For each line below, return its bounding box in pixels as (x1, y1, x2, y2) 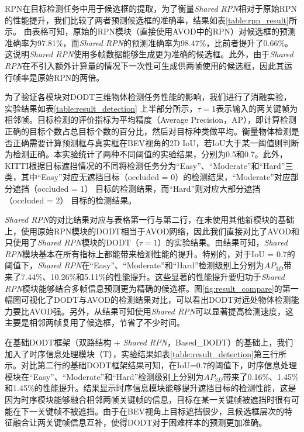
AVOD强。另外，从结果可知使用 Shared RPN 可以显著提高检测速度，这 (29, 305, 294, 317)
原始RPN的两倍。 (37, 71, 105, 83)
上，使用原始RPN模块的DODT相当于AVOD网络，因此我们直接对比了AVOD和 (5, 224, 300, 237)
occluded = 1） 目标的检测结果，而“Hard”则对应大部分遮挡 (37, 182, 261, 194)
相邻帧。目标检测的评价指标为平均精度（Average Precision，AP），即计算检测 (5, 113, 297, 126)
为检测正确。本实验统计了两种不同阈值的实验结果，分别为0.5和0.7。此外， (5, 148, 288, 160)
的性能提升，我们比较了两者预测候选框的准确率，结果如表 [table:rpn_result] (5, 13, 289, 26)
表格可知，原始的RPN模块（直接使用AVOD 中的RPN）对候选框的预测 (32, 25, 296, 37)
